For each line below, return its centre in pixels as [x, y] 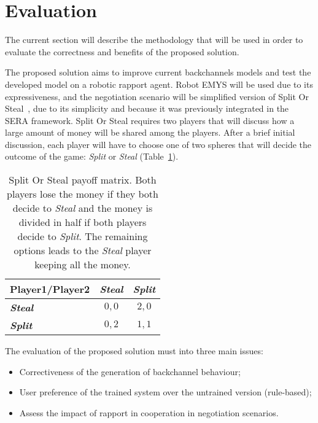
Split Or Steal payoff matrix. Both [83, 180]
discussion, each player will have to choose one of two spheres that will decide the [158, 144]
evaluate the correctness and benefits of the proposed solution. [122, 51]
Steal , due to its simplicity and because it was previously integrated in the [147, 108]
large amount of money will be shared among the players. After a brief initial [150, 132]
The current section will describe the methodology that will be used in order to [154, 40]
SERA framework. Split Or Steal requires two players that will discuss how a [150, 120]
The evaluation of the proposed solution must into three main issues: [134, 351]
